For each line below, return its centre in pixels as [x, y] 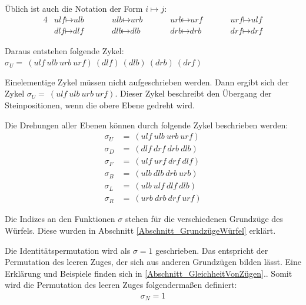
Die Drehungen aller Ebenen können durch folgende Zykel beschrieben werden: [147, 125]
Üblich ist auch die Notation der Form [74, 8]
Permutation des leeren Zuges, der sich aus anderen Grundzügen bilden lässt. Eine [153, 262]
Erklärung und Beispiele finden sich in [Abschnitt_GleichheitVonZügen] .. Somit [149, 273]
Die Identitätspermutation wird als [68, 250]
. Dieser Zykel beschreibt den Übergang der [193, 93]
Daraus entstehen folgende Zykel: [64, 50]
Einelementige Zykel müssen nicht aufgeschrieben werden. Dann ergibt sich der [147, 82]
